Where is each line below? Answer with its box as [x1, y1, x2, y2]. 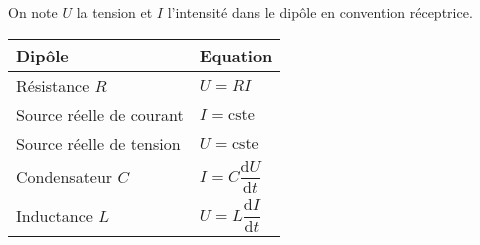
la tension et [76, 2, 153, 22]
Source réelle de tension [16, 131, 181, 155]
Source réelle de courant [16, 102, 184, 126]
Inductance [16, 204, 93, 228]
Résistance [16, 73, 90, 97]
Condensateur [16, 165, 113, 189]
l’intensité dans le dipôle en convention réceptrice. [167, 2, 473, 22]
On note [8, 2, 58, 22]
